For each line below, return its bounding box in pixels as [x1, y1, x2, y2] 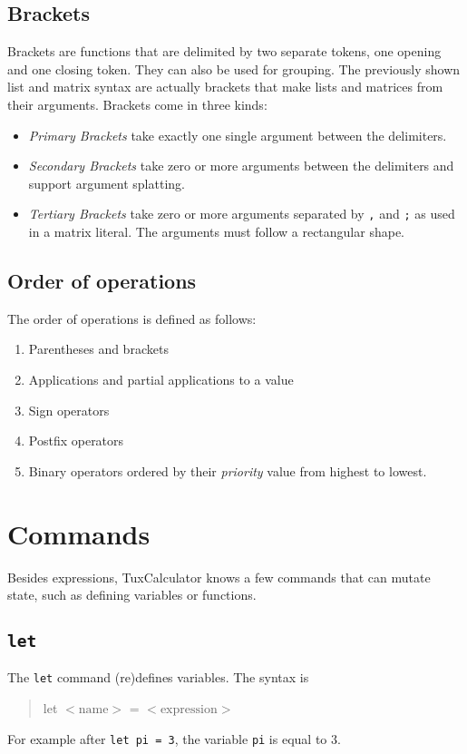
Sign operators [28, 400, 110, 419]
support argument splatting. [28, 173, 185, 192]
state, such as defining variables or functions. [7, 585, 257, 604]
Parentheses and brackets [28, 339, 169, 358]
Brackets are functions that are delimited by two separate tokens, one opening [7, 42, 442, 61]
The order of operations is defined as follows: [7, 308, 257, 328]
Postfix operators [28, 431, 124, 450]
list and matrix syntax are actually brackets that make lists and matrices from [7, 77, 443, 96]
